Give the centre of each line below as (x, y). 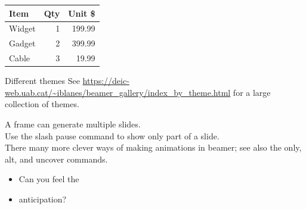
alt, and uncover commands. (56, 159)
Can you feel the (49, 179)
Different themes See (42, 81)
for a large (252, 92)
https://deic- (106, 81)
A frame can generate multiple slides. (73, 124)
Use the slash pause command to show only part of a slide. (112, 135)
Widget (22, 28)
